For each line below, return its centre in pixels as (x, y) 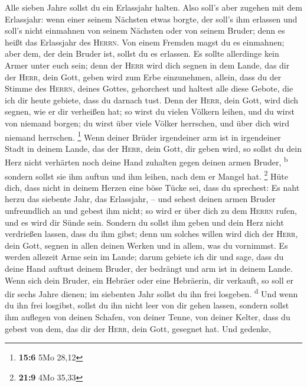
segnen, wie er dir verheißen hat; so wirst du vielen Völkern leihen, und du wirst (150, 111)
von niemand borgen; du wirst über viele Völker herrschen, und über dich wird (147, 123)
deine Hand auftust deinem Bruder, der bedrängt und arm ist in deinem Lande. (149, 269)
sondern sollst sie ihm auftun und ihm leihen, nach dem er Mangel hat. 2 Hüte (146, 175)
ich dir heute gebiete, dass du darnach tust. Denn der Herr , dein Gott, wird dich (152, 100)
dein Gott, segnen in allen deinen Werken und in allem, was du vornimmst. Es (146, 245)
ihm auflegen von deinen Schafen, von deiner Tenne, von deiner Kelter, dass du (148, 317)
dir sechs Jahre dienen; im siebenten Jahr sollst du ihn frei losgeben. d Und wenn (151, 293)
